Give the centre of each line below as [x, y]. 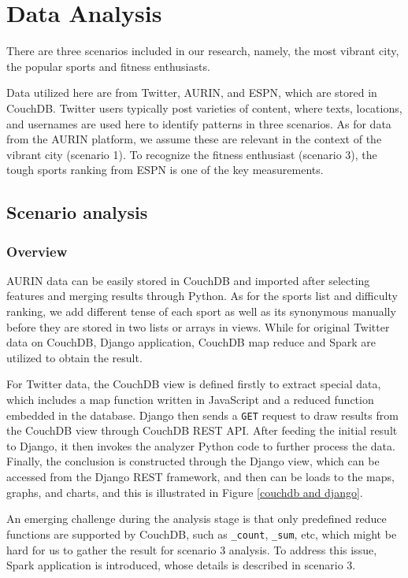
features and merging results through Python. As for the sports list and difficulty [202, 296]
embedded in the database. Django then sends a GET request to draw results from [202, 415]
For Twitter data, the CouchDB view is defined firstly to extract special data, [194, 384]
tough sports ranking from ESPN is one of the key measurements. [165, 170]
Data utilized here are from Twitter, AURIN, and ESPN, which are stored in [192, 93]
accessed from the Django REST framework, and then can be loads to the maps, [200, 477]
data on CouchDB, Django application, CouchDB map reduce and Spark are [191, 342]
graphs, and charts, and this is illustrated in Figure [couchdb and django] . [185, 492]
